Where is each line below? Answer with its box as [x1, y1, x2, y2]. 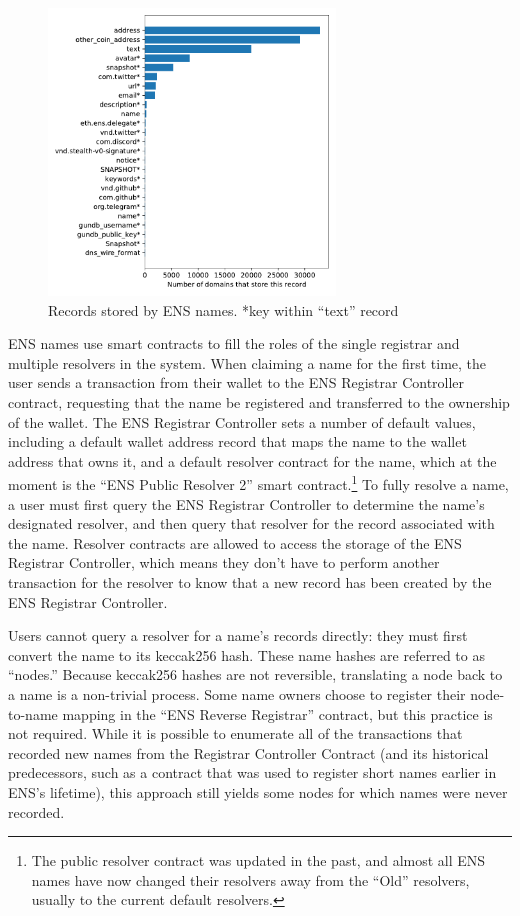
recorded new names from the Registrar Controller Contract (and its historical [8, 742, 489, 763]
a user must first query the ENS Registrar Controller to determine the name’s [8, 493, 485, 514]
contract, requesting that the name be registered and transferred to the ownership [8, 391, 510, 412]
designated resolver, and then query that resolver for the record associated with [8, 513, 495, 534]
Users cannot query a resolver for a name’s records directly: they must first [8, 625, 468, 646]
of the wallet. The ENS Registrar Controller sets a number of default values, [8, 411, 476, 432]
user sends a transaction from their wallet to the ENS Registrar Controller [8, 372, 465, 393]
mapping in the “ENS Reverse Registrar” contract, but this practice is [62, 703, 493, 724]
